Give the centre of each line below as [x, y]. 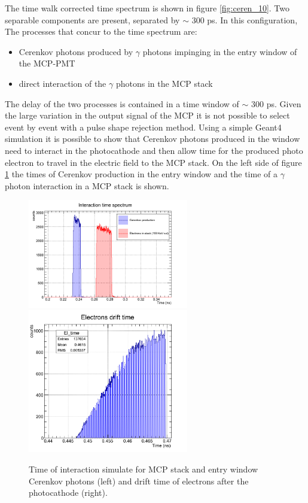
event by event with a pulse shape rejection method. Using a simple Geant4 [143, 127]
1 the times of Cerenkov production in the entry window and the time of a [141, 174]
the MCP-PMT [47, 63]
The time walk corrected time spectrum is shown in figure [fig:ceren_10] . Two [147, 8]
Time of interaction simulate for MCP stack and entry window [144, 469]
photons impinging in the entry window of [220, 51]
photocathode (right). [68, 493]
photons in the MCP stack [164, 83]
